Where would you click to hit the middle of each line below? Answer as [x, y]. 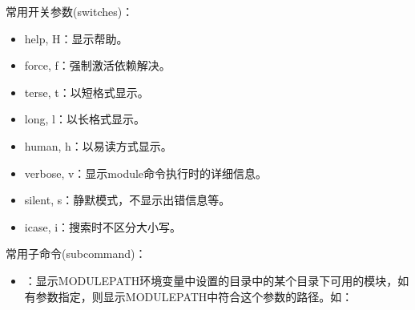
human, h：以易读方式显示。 [98, 145]
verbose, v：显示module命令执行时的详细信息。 [146, 173]
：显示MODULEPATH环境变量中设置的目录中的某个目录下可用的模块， [211, 280]
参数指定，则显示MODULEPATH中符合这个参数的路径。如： [194, 296]
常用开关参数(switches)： [70, 11]
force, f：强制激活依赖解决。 [97, 65]
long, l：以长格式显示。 [85, 119]
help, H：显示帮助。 [76, 38]
